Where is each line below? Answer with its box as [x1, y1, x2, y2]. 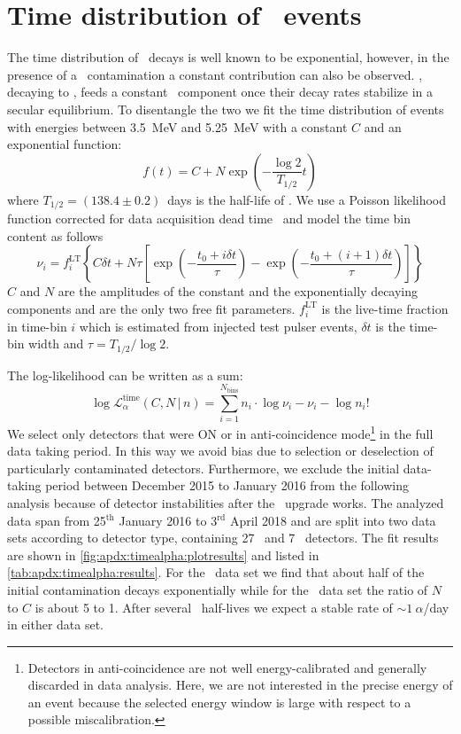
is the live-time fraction [321, 299, 449, 317]
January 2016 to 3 [119, 511, 218, 529]
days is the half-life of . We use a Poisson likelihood [167, 190, 447, 208]
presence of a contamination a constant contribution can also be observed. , [7, 65, 423, 83]
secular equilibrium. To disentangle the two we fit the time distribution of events [7, 99, 444, 118]
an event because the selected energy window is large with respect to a [27, 692, 411, 711]
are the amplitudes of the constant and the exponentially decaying [58, 282, 419, 301]
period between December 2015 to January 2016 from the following [45, 476, 409, 495]
